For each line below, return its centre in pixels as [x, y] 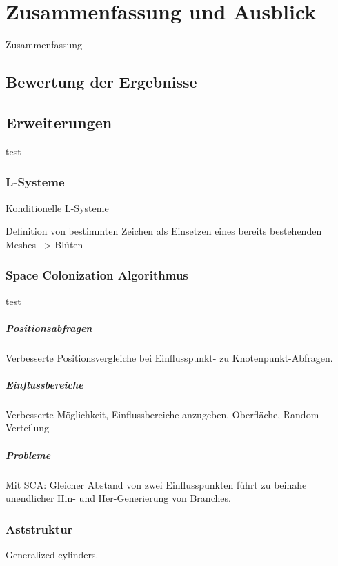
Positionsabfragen [49, 328]
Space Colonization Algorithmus [97, 275]
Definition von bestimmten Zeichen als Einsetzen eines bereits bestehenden [164, 231]
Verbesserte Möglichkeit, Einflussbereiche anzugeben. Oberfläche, [143, 414]
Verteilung [28, 428]
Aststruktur [39, 528]
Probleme [28, 455]
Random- [302, 414]
